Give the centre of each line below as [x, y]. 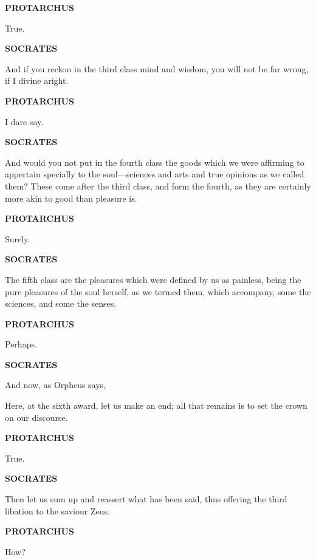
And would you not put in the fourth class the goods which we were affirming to [155, 162]
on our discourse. [36, 417]
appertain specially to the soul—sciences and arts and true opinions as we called [155, 174]
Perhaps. [21, 344]
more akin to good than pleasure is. [71, 198]
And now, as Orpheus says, [56, 385]
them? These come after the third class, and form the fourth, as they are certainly [158, 186]
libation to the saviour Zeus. [57, 510]
